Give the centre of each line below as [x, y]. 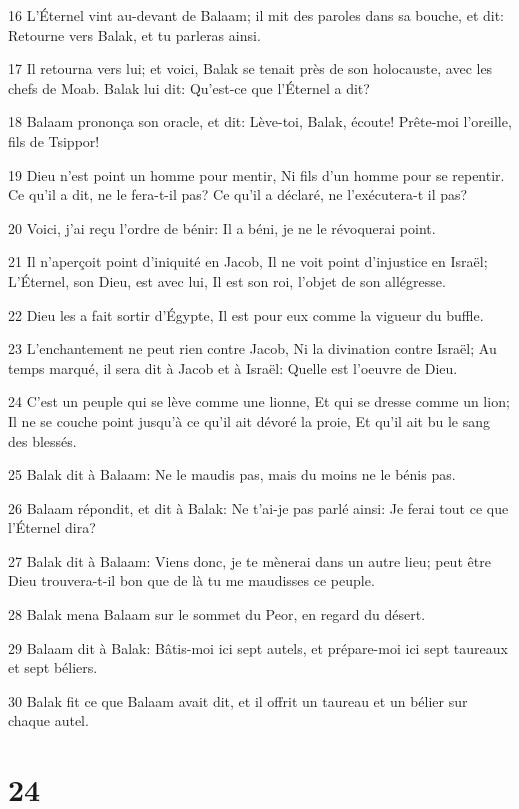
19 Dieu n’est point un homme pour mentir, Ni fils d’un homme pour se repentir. [256, 174]
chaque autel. [48, 720]
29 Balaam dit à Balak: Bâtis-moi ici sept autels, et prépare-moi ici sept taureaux [258, 647]
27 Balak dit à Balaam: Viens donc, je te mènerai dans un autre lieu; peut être [249, 560]
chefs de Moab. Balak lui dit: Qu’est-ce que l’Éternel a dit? [189, 87]
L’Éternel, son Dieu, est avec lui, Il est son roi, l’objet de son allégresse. [227, 280]
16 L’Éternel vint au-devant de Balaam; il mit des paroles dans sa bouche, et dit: [256, 15]
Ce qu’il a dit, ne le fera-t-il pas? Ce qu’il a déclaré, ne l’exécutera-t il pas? [238, 194]
